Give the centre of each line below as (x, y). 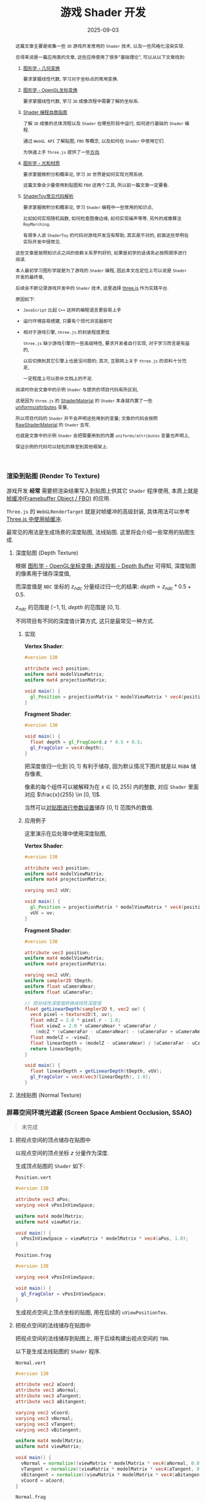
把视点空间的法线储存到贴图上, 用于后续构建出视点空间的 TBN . (92, 1338)
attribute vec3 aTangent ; (48, 1396)
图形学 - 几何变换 (42, 68)
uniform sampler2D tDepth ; (59, 981)
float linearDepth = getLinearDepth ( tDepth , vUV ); (96, 1071)
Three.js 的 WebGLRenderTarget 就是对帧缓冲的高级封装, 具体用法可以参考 (98, 511)
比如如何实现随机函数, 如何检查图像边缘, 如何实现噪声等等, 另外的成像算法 (103, 218)
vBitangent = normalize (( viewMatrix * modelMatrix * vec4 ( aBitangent (112, 1474)
